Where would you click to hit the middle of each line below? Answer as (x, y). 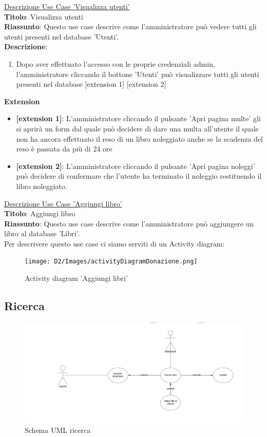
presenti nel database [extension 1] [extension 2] (91, 84)
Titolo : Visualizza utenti (44, 16)
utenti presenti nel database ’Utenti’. (62, 36)
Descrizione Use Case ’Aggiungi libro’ (63, 203)
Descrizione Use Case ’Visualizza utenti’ (67, 6)
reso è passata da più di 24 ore (64, 149)
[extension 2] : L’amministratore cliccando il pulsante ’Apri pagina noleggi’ (136, 166)
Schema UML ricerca (58, 430)
